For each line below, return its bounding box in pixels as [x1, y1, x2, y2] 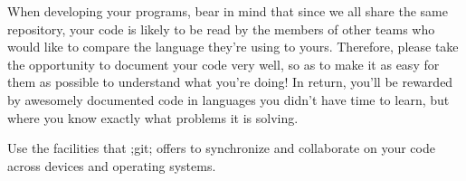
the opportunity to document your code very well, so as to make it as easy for [7, 54, 440, 73]
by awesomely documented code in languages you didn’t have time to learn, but [7, 90, 450, 109]
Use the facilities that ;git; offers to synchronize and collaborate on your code [7, 138, 435, 157]
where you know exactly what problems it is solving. [7, 108, 299, 127]
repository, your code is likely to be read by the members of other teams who [7, 19, 435, 38]
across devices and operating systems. [7, 156, 216, 175]
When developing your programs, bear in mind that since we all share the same [7, 2, 448, 20]
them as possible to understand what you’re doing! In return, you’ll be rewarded [7, 72, 453, 91]
